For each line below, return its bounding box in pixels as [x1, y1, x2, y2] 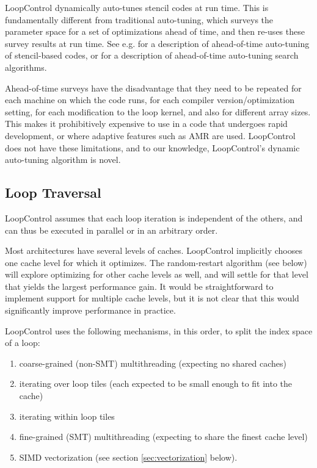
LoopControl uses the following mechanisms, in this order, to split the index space [5, 324, 313, 337]
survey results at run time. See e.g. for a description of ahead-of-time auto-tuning [5, 37, 310, 49]
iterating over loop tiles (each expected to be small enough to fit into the [19, 377, 293, 390]
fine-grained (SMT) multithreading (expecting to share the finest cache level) [19, 430, 308, 443]
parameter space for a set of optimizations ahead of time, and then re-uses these [5, 25, 305, 38]
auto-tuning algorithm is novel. [5, 153, 121, 166]
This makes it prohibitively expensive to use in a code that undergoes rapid [5, 117, 288, 130]
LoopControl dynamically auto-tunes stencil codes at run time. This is [5, 1, 269, 13]
